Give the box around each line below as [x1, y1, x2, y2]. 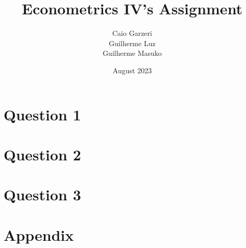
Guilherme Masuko [103, 48, 162, 58]
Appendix [4, 224, 74, 245]
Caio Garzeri [112, 28, 152, 38]
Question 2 [4, 143, 81, 164]
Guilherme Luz [109, 37, 156, 48]
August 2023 [112, 65, 152, 75]
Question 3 [4, 184, 81, 205]
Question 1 [4, 104, 81, 125]
